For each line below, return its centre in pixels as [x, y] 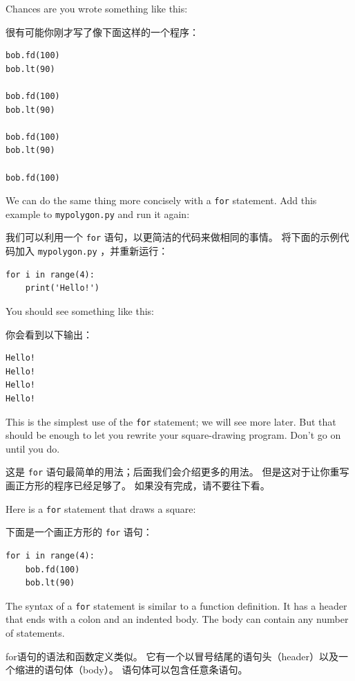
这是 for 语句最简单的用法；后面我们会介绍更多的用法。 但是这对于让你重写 [177, 472]
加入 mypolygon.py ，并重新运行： [92, 251]
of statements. [35, 632]
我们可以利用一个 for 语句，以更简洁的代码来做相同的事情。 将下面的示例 [173, 237]
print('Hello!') [63, 288]
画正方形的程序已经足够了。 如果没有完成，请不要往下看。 [138, 485]
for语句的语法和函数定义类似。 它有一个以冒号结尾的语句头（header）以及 [172, 656]
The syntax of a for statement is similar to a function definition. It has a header [176, 605]
